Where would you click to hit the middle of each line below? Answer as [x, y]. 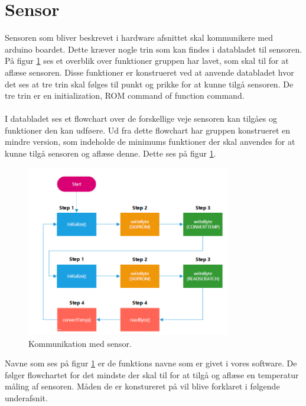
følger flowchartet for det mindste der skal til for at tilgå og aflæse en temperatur [152, 374]
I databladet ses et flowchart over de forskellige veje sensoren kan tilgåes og [141, 118]
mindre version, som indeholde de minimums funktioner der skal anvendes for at [150, 142]
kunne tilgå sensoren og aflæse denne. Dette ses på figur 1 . [110, 153]
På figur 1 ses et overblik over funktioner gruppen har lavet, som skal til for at [147, 61]
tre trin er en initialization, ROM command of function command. [125, 95]
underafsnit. [26, 398]
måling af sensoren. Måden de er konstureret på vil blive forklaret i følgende [142, 386]
